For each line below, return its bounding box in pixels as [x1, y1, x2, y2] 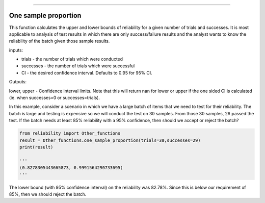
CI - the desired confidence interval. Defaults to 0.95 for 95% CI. [21, 70, 152, 76]
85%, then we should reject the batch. [9, 191, 87, 197]
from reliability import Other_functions [19, 130, 121, 136]
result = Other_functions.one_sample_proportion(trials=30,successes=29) [19, 137, 201, 143]
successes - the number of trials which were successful [21, 63, 135, 69]
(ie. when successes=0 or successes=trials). [9, 95, 100, 101]
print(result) [19, 144, 53, 150]
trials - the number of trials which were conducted [21, 56, 123, 62]
